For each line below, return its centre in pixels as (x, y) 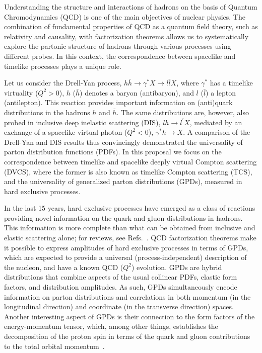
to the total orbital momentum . (54, 346)
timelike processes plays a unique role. (63, 66)
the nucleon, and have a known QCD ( (64, 267)
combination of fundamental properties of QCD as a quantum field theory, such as (131, 26)
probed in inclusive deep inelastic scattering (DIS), (82, 122)
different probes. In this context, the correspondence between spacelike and (120, 56)
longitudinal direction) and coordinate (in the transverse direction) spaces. (119, 306)
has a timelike (231, 83)
